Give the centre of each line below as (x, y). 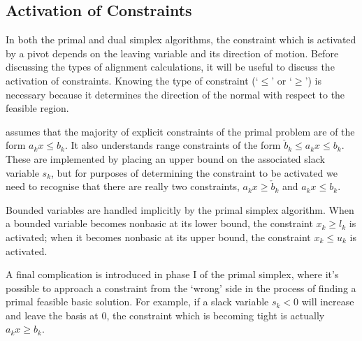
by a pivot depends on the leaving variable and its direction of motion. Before (172, 53)
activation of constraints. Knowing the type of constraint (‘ (132, 80)
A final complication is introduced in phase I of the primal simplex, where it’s (172, 274)
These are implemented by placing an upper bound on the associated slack (165, 158)
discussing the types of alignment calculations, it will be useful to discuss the (170, 67)
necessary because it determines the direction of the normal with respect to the (175, 94)
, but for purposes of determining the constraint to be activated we (194, 172)
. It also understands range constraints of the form (173, 145)
